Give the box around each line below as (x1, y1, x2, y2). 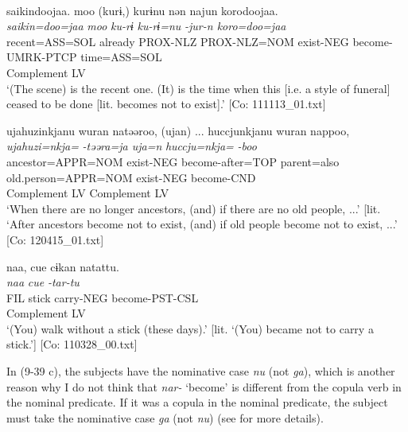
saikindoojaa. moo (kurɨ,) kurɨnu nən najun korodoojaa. (6, 2, 278, 18)
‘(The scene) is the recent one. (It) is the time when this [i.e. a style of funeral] (6, 80, 391, 96)
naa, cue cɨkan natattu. (6, 258, 119, 274)
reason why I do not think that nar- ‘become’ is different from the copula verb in (6, 378, 402, 395)
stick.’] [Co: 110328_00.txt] (6, 336, 138, 352)
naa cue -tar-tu (6, 274, 80, 290)
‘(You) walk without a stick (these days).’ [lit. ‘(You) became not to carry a (6, 320, 374, 337)
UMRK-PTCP (6, 49, 77, 65)
